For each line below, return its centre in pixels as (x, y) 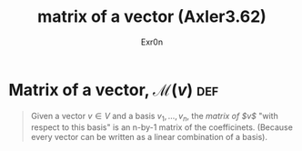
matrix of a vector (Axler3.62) (152, 17)
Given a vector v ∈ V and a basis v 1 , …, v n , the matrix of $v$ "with (154, 117)
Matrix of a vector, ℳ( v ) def (114, 90)
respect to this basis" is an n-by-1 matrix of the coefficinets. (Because (161, 127)
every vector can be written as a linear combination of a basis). (149, 137)
